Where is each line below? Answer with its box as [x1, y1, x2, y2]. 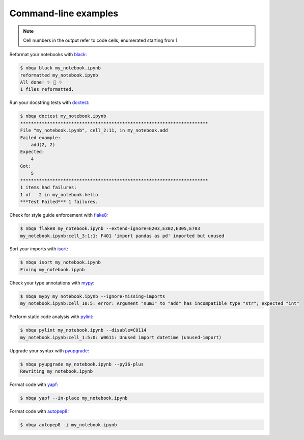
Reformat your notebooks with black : [9, 51, 87, 58]
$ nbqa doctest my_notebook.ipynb [20, 113, 106, 119]
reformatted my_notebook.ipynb [20, 72, 99, 78]
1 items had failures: [20, 185, 77, 191]
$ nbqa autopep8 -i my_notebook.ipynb [20, 422, 117, 428]
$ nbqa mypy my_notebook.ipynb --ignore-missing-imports [20, 293, 165, 299]
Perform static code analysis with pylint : [9, 314, 94, 320]
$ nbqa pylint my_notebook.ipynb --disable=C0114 [20, 327, 147, 333]
